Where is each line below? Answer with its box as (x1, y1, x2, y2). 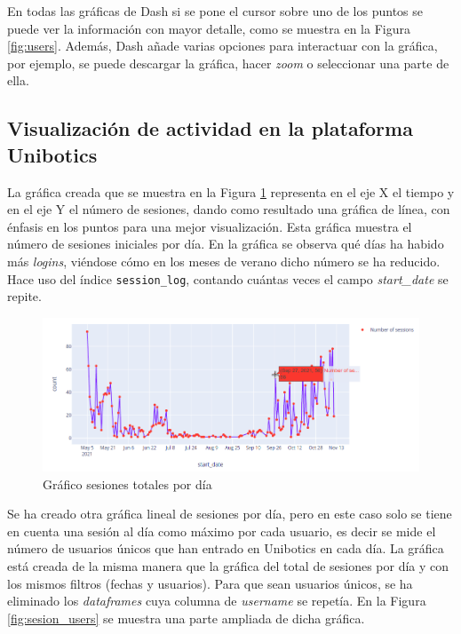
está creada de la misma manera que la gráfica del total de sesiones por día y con (7, 557, 449, 575)
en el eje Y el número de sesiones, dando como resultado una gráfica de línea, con (7, 200, 450, 218)
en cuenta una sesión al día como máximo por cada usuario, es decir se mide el (7, 521, 436, 540)
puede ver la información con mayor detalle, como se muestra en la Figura (7, 19, 410, 37)
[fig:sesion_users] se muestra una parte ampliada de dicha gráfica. (7, 608, 365, 627)
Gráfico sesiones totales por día (43, 474, 212, 493)
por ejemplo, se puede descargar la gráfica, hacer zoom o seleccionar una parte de (7, 53, 449, 72)
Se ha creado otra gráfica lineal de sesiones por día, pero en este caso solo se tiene (7, 504, 452, 523)
